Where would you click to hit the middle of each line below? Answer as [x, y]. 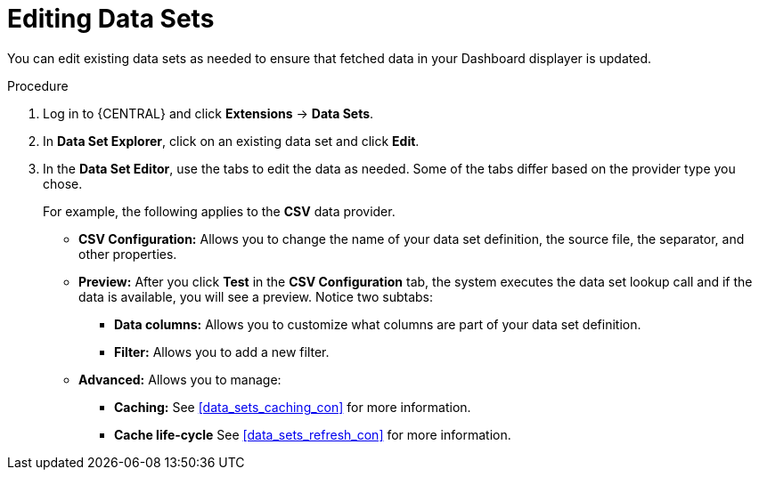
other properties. [128, 254]
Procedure [38, 85]
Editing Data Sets [111, 19]
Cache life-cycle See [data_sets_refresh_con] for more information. [313, 434]
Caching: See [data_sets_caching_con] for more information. [293, 407]
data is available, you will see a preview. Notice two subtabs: [256, 296]
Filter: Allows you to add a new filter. [222, 352]
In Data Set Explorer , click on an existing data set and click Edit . [231, 141]
